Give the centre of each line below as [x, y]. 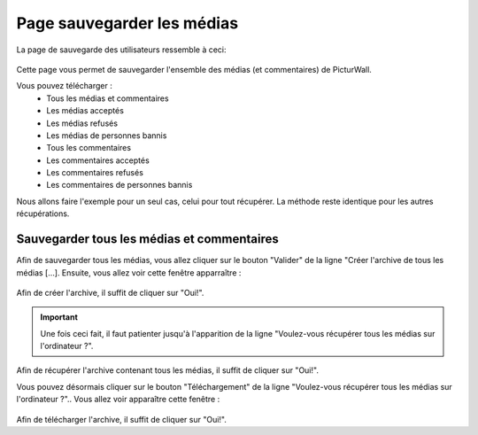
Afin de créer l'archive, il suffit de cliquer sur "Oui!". [110, 292]
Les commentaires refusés [95, 173]
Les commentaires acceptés [98, 160]
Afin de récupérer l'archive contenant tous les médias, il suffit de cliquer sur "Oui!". [167, 370]
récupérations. [43, 214]
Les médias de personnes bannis [107, 135]
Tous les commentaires [89, 148]
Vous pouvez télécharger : [64, 86]
